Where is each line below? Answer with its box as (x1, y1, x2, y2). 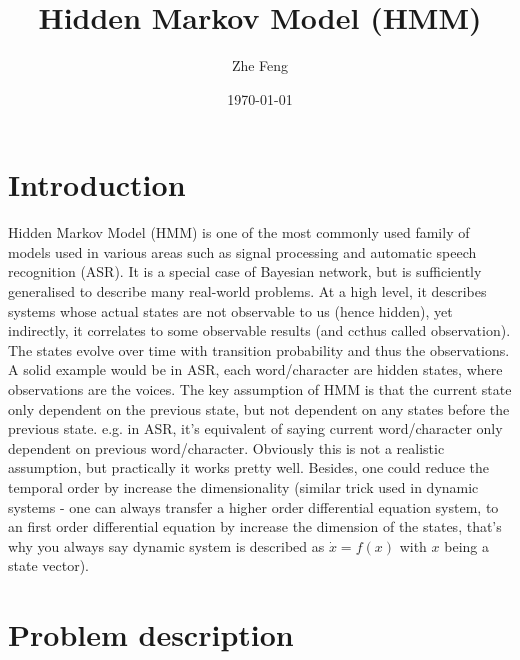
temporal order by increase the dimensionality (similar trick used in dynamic (8, 476, 479, 497)
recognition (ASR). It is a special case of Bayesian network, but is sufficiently (8, 261, 482, 282)
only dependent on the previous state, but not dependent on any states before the (8, 398, 510, 419)
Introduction (8, 164, 186, 205)
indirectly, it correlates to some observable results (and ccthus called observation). (8, 320, 511, 341)
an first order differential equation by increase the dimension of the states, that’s (8, 516, 502, 537)
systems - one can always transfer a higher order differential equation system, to (8, 496, 499, 517)
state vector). (8, 555, 89, 576)
